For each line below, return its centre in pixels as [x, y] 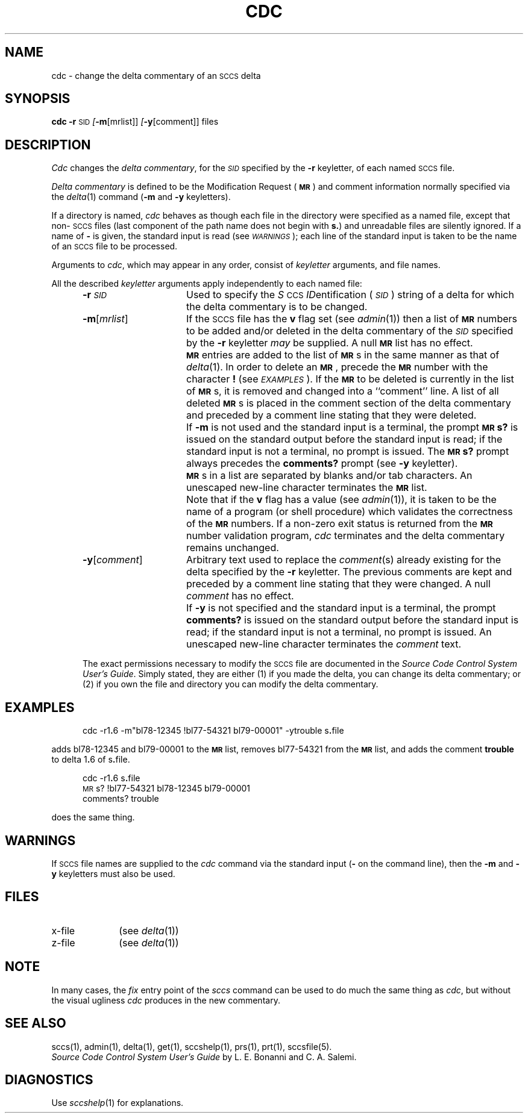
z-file [63, 942]
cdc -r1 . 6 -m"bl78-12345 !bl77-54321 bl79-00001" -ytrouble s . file [213, 731]
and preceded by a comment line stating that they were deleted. [331, 415]
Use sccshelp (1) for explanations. [118, 1103]
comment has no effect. [240, 596]
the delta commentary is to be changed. [277, 307]
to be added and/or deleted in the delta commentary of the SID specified [350, 331]
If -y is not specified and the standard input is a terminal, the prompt [341, 608]
